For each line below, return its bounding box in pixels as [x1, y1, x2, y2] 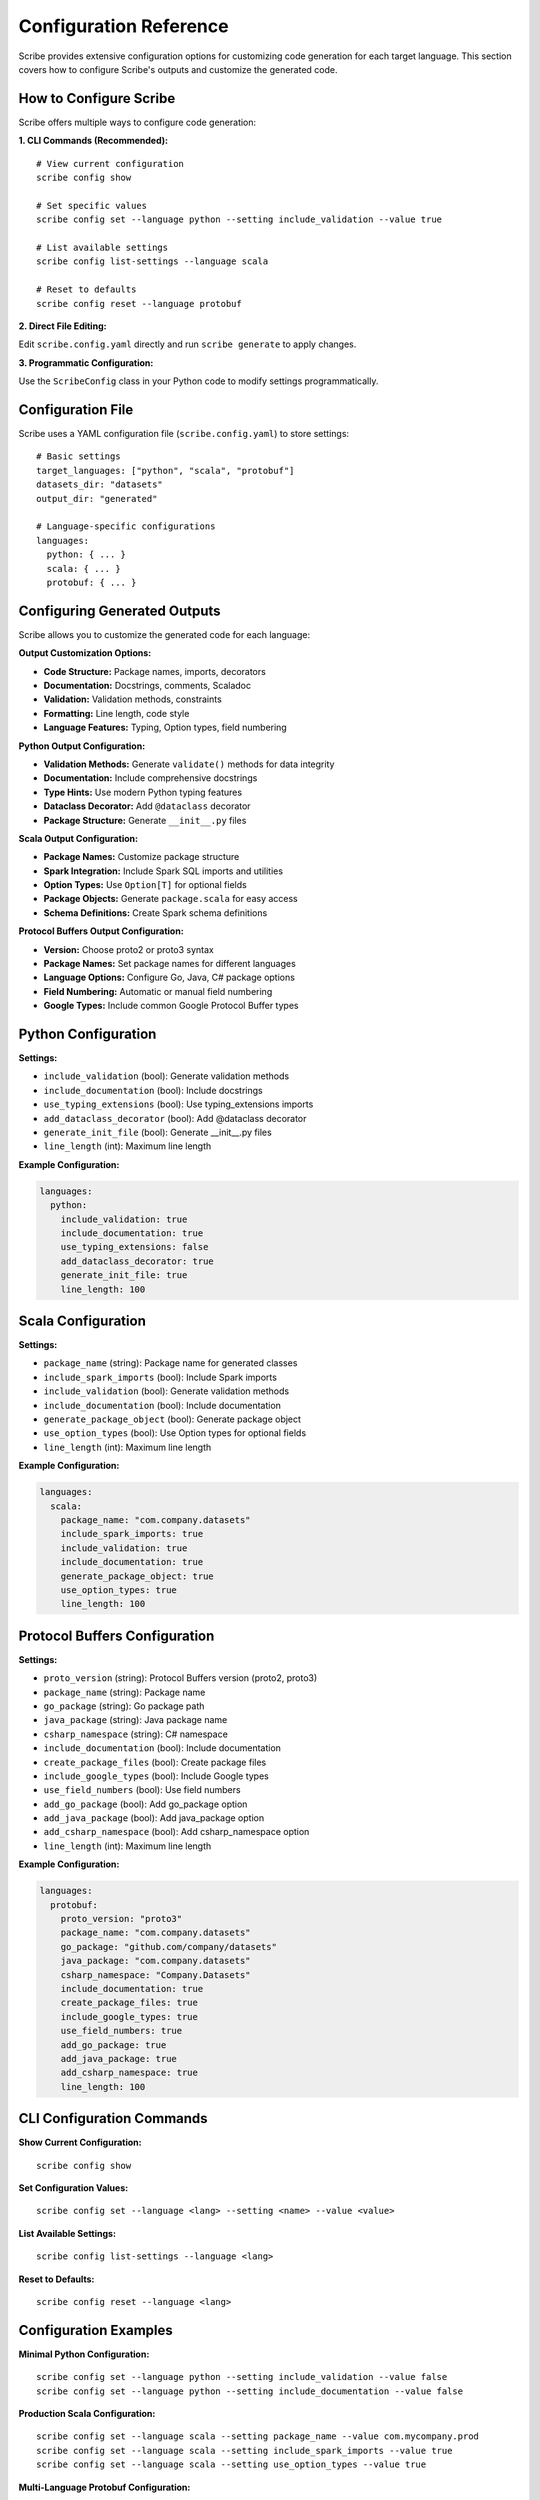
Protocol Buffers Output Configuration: [18, 925, 184, 937]
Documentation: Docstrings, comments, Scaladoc [43, 679, 252, 691]
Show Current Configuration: [18, 2136, 142, 2149]
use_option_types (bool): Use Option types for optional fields [43, 1427, 307, 1439]
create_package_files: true [60, 1997, 199, 2009]
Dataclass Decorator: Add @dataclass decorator [43, 800, 251, 812]
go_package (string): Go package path [43, 1700, 205, 1712]
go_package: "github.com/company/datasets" [60, 1941, 277, 1952]
